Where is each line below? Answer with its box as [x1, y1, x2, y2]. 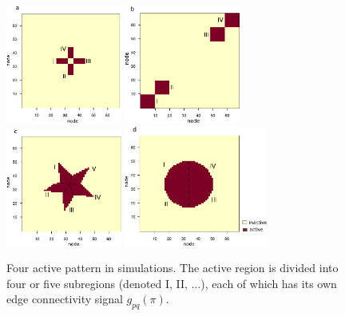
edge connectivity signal [6, 290, 123, 307]
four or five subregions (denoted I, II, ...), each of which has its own [6, 275, 337, 291]
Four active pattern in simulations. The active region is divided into [6, 259, 339, 276]
